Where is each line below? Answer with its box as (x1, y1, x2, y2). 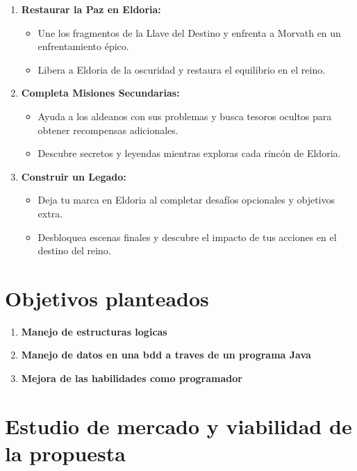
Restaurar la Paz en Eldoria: (21, 2, 161, 16)
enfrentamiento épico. (38, 39, 129, 53)
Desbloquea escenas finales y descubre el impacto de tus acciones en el (38, 229, 337, 244)
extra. (38, 206, 63, 220)
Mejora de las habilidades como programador (21, 371, 242, 386)
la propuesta (5, 439, 126, 467)
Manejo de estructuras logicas (21, 324, 167, 338)
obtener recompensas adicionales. (38, 122, 178, 137)
